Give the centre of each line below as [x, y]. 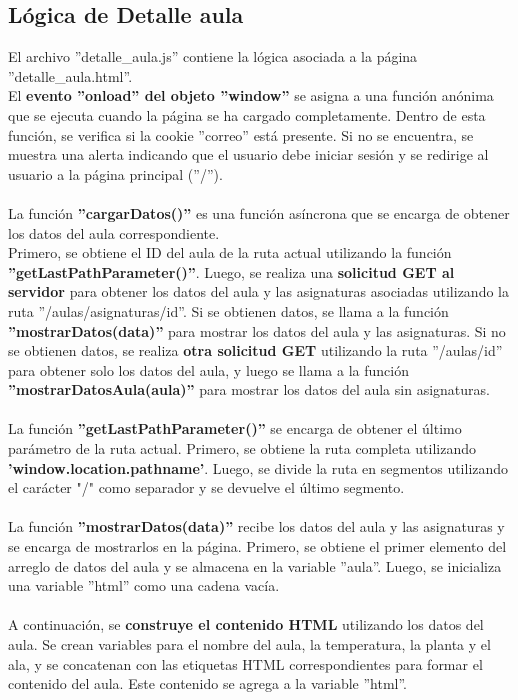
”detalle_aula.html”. [70, 75]
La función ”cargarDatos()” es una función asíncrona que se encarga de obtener [259, 212]
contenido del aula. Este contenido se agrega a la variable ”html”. [208, 683]
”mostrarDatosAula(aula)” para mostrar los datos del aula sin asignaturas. [249, 389]
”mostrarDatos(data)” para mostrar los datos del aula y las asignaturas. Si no [257, 330]
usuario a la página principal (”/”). [115, 173]
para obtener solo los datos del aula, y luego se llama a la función [208, 369]
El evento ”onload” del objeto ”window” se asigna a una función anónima [251, 95]
